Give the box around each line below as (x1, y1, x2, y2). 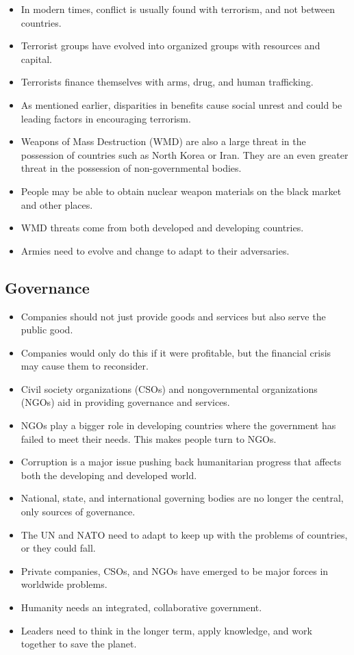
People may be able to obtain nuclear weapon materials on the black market (21, 183, 342, 198)
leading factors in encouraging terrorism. (21, 111, 191, 125)
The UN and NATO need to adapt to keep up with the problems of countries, (21, 527, 348, 541)
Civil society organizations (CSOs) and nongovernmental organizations (21, 381, 318, 396)
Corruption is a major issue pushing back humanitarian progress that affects (21, 454, 342, 469)
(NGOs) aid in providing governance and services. (21, 395, 230, 409)
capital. (21, 51, 52, 66)
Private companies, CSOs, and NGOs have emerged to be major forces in (21, 563, 329, 578)
